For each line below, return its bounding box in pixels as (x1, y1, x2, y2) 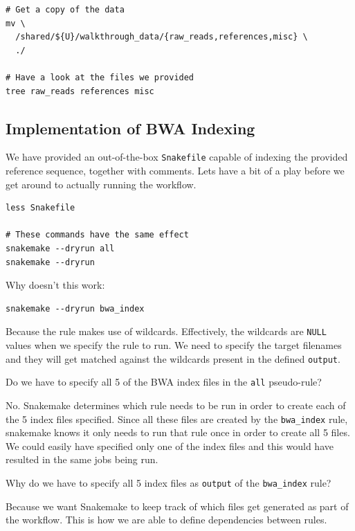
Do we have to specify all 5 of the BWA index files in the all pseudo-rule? (6, 375, 322, 389)
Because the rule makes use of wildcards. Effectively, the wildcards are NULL (6, 324, 327, 339)
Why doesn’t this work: (6, 278, 105, 292)
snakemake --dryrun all (6, 243, 115, 253)
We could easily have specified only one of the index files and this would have (6, 438, 334, 453)
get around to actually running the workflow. (6, 177, 197, 191)
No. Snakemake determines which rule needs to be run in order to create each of (6, 397, 346, 412)
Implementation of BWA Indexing (6, 117, 255, 138)
